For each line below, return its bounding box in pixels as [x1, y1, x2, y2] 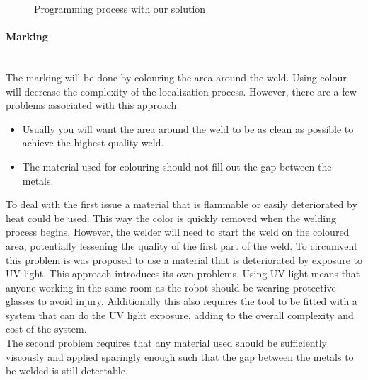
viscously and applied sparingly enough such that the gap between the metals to [6, 349, 354, 364]
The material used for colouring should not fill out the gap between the [22, 159, 332, 173]
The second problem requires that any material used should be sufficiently [6, 335, 327, 350]
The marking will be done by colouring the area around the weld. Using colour [6, 69, 347, 84]
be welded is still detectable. [6, 363, 128, 378]
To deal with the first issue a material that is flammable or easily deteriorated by [6, 197, 357, 212]
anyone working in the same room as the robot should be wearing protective [6, 280, 336, 294]
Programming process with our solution [34, 1, 206, 16]
